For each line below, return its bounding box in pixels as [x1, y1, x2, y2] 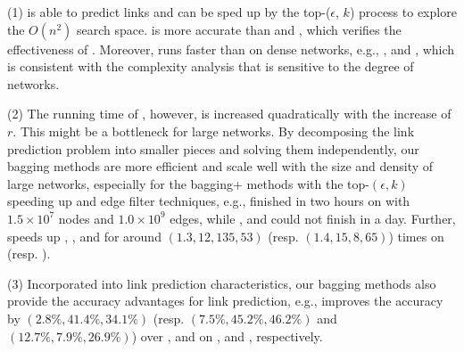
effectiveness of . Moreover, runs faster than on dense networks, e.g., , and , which [7, 39, 455, 58]
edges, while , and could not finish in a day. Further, [170, 209, 456, 227]
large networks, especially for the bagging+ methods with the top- [7, 174, 369, 192]
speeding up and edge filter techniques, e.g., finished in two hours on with [7, 192, 410, 210]
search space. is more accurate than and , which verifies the [77, 20, 402, 38]
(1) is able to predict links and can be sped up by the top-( [7, 3, 331, 20]
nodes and [58, 209, 114, 227]
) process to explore [349, 3, 457, 20]
